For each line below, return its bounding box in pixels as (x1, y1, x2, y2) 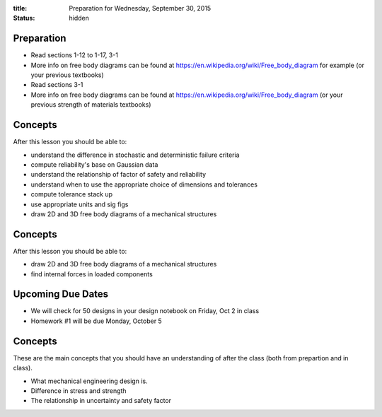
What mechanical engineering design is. (30, 377, 148, 385)
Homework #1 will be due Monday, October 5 (30, 317, 162, 325)
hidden (69, 14, 90, 23)
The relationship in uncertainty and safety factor (30, 397, 172, 405)
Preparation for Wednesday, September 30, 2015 (69, 4, 212, 12)
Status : (13, 14, 35, 23)
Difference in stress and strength (30, 386, 127, 395)
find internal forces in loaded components (30, 269, 154, 278)
